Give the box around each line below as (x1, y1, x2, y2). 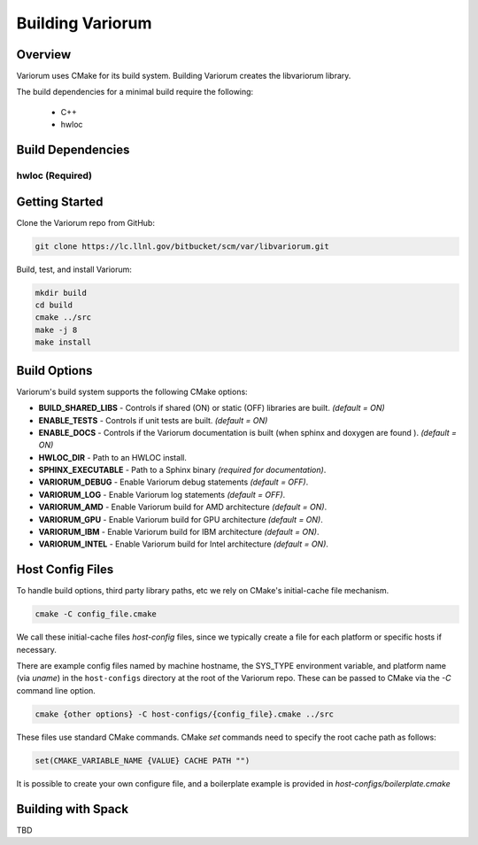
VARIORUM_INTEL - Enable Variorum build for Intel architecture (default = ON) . (38, 539, 329, 549)
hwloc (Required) (16, 169, 93, 182)
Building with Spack (16, 802, 128, 817)
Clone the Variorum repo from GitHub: (16, 217, 155, 228)
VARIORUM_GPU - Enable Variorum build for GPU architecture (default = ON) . (38, 514, 323, 524)
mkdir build (35, 288, 88, 298)
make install (35, 337, 92, 347)
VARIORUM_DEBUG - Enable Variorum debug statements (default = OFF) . (38, 477, 309, 487)
